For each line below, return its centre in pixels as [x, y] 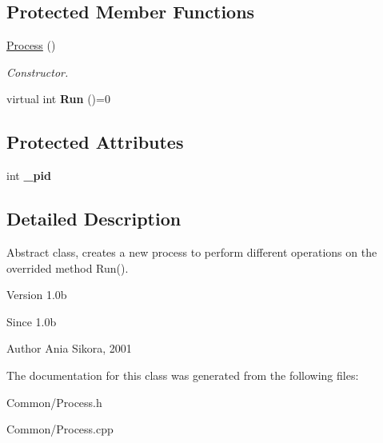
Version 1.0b [37, 295]
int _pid [29, 176]
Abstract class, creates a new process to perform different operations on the [192, 251]
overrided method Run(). [68, 267]
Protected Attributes [95, 142]
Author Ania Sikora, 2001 [69, 348]
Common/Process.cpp [60, 429]
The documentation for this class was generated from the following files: [183, 375]
